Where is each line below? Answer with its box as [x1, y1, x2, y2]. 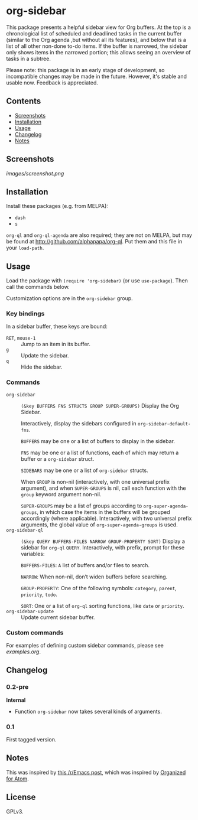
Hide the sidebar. [21, 363, 63, 370]
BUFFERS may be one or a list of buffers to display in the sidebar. [21, 437, 176, 444]
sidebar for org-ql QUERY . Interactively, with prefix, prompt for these [21, 544, 185, 551]
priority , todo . [21, 591, 57, 598]
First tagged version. [6, 736, 57, 743]
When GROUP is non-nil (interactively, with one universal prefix [21, 478, 170, 485]
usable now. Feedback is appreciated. [6, 79, 99, 86]
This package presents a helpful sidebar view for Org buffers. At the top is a [6, 24, 191, 31]
